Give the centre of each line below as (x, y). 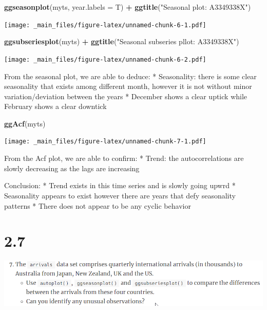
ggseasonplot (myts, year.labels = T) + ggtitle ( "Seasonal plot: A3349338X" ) (128, 7)
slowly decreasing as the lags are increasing (72, 168)
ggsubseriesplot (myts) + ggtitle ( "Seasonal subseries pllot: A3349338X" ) (122, 41)
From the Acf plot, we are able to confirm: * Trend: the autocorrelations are (124, 158)
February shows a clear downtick (55, 106)
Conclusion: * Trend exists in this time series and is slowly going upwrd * (120, 185)
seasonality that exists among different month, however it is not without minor (128, 86)
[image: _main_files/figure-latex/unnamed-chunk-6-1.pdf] (105, 25)
